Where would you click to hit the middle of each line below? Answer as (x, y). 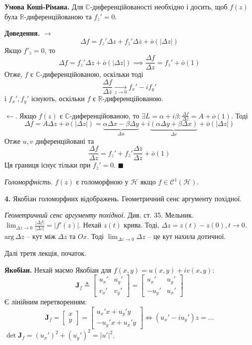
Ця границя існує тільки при (48, 165)
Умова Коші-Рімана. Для (44, 6)
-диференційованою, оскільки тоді (92, 74)
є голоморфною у (102, 182)
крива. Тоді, (142, 225)
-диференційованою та (58, 16)
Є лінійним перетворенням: (46, 302)
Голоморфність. (29, 182)
